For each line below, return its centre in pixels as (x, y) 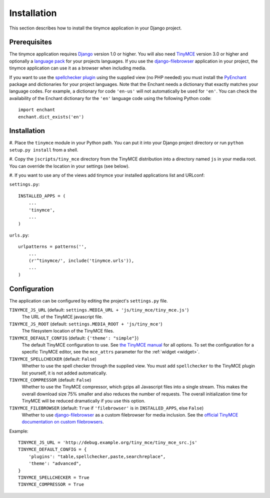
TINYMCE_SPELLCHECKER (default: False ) (53, 359)
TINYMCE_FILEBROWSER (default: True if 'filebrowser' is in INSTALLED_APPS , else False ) (106, 408)
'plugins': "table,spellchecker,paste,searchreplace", (97, 456)
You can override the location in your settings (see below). (69, 166)
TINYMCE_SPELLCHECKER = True (54, 478)
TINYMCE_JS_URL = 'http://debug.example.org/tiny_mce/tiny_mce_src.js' (108, 443)
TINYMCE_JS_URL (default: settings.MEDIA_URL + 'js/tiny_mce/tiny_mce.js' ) (99, 310)
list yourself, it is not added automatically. (64, 373)
